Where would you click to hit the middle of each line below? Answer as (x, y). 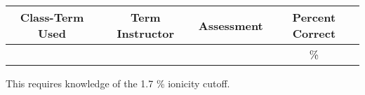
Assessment (231, 25)
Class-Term (52, 17)
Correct (314, 33)
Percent (314, 17)
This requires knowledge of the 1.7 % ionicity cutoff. (118, 83)
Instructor (146, 33)
